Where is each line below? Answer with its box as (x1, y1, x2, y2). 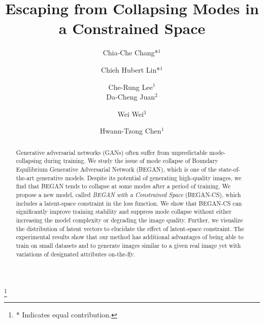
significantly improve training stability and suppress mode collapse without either (16, 207, 232, 216)
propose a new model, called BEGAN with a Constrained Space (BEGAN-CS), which (16, 190, 241, 199)
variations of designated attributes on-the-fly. (16, 249, 135, 258)
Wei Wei (117, 108, 144, 119)
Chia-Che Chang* (103, 47, 158, 58)
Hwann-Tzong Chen (100, 125, 161, 136)
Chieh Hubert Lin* (101, 64, 160, 75)
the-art (16, 173, 35, 182)
